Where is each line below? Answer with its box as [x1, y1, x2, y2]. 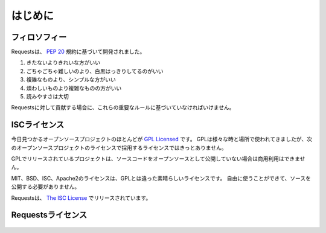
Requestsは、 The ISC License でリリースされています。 [11, 194, 152, 202]
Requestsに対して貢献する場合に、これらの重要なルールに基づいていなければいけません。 [11, 104, 235, 111]
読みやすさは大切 [26, 93, 69, 100]
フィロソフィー [11, 32, 67, 42]
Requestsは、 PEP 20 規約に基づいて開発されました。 [11, 48, 145, 56]
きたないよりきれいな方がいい [26, 59, 101, 66]
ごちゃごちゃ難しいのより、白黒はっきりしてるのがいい [26, 67, 164, 75]
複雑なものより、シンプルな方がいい [26, 76, 116, 83]
